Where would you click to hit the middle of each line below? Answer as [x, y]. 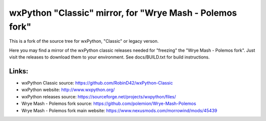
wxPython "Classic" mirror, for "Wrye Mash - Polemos [123, 13]
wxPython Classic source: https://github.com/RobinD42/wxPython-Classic [97, 83]
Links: [19, 71]
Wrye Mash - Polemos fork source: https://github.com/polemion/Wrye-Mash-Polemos [109, 104]
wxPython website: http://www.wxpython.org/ [68, 90]
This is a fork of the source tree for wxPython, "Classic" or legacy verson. [84, 41]
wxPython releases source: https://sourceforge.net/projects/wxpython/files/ [99, 96]
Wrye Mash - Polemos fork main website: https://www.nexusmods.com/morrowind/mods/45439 [119, 110]
